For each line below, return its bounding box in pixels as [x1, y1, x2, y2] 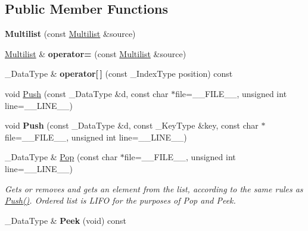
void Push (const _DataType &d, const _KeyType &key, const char [5, 119, 259, 132]
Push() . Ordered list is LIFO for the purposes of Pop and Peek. [5, 194, 236, 207]
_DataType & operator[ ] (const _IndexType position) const [5, 67, 233, 80]
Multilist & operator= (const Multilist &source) [5, 47, 186, 60]
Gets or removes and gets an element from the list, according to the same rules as [5, 182, 303, 195]
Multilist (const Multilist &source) [5, 27, 136, 40]
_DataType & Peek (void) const [5, 214, 127, 226]
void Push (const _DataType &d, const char [5, 87, 169, 99]
